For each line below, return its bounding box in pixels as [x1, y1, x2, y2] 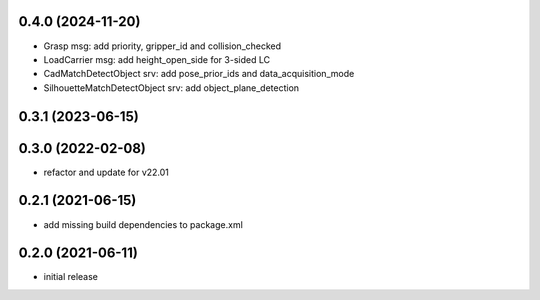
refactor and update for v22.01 [43, 166, 170, 178]
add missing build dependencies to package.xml [43, 218, 244, 230]
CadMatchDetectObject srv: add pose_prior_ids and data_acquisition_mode [43, 68, 355, 80]
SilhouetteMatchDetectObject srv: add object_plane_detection [43, 81, 300, 94]
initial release [43, 271, 99, 283]
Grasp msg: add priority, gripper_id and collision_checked [43, 40, 282, 52]
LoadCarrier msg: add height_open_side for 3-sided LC [43, 53, 270, 65]
